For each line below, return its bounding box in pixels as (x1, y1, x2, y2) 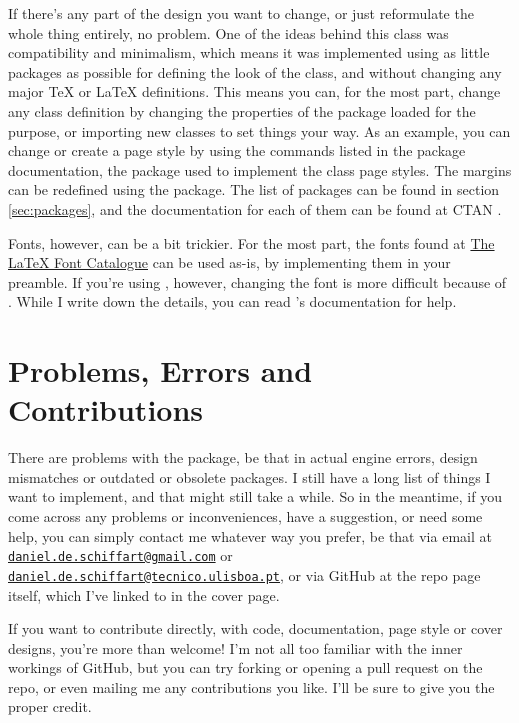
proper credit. (8, 696, 92, 717)
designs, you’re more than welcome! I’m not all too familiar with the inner (8, 637, 463, 658)
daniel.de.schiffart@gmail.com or (8, 545, 233, 566)
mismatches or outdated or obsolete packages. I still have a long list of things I (8, 466, 491, 487)
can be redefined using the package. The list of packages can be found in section (8, 179, 500, 200)
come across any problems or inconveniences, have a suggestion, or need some (8, 506, 483, 526)
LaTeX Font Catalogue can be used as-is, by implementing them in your (8, 252, 451, 273)
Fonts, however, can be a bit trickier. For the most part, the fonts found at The (8, 232, 495, 253)
